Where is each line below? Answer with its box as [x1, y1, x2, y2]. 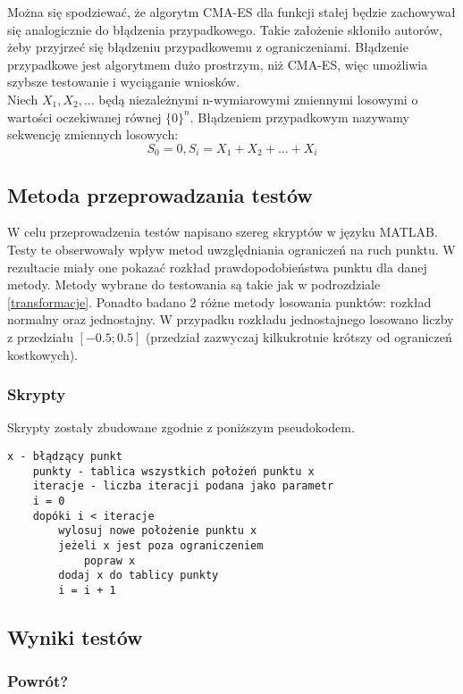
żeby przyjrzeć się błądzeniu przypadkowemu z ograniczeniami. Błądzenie [7, 38, 408, 56]
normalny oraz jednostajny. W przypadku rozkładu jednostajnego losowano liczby [7, 310, 454, 329]
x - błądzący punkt [7, 449, 122, 463]
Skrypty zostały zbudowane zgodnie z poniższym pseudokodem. [7, 418, 355, 437]
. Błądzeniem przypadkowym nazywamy [189, 107, 410, 126]
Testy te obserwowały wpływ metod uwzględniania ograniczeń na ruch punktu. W [7, 240, 456, 258]
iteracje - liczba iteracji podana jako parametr [32, 480, 334, 493]
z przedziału [7, 327, 73, 346]
